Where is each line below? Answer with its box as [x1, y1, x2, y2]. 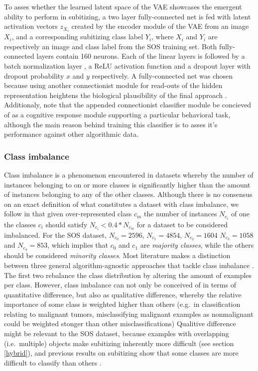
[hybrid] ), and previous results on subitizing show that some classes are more [4, 348, 239, 358]
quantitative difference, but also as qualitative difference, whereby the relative [4, 289, 242, 299]
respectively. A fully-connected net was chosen [92, 70, 233, 81]
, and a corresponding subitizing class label [11, 31, 143, 42]
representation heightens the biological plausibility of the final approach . [4, 90, 227, 100]
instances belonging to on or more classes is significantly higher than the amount [4, 179, 251, 189]
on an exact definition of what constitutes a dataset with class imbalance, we [4, 198, 239, 209]
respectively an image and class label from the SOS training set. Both [4, 41, 217, 51]
